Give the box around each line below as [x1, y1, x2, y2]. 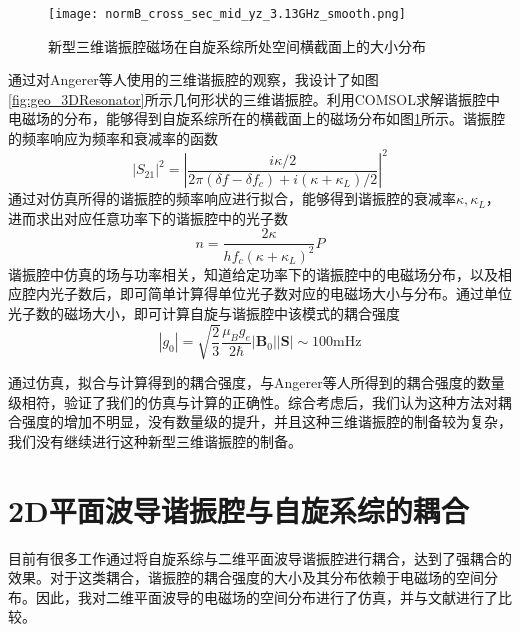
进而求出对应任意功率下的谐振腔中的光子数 [8, 207, 288, 228]
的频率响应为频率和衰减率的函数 [8, 128, 218, 149]
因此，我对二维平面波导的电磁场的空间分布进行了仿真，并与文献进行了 [35, 586, 498, 607]
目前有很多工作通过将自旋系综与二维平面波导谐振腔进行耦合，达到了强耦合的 [8, 547, 512, 568]
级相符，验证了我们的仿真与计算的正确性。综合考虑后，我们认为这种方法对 [8, 391, 498, 412]
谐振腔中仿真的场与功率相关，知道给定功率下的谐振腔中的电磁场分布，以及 [8, 263, 498, 284]
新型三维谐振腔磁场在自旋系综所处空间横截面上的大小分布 [48, 35, 426, 56]
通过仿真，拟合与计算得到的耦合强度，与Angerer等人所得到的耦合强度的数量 [8, 372, 505, 393]
